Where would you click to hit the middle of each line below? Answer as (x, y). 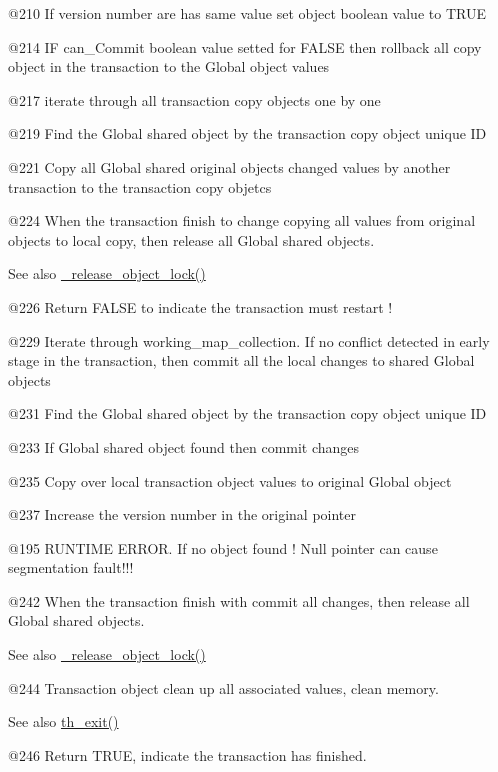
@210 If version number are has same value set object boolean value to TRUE (247, 13)
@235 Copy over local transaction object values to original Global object (230, 480)
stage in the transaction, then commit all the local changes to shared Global (241, 360)
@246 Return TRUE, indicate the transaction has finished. (187, 754)
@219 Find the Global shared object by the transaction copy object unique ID (247, 133)
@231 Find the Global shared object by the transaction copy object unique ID (247, 413)
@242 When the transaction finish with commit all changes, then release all (239, 600)
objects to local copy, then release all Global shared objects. (191, 239)
